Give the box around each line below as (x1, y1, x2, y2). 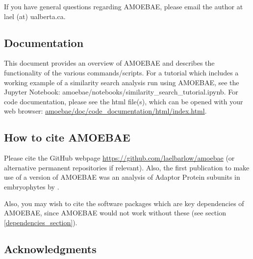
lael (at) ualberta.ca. (4, 11, 66, 21)
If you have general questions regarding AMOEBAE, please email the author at (4, 1, 243, 11)
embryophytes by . (4, 181, 59, 191)
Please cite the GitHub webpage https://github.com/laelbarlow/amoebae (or (4, 153, 235, 163)
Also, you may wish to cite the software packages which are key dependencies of (4, 198, 244, 208)
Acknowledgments (4, 241, 97, 256)
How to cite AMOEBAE (4, 130, 130, 145)
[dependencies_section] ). (4, 217, 77, 227)
